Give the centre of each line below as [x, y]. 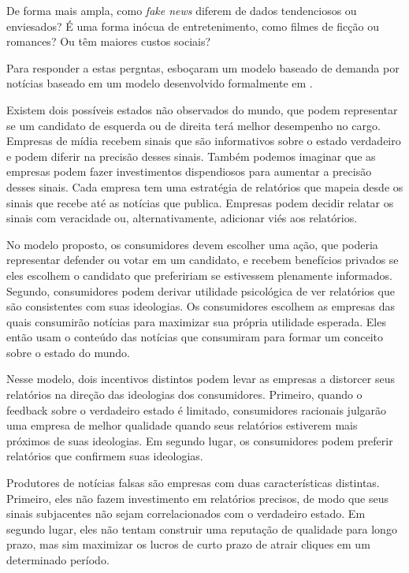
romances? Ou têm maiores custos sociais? [109, 41]
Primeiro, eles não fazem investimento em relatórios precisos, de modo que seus [198, 498]
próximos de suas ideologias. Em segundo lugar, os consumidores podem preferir [200, 440]
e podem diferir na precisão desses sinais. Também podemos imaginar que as [191, 156]
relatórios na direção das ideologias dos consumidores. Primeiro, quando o [184, 394]
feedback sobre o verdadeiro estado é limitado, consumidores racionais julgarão [197, 409]
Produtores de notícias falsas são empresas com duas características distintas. [193, 483]
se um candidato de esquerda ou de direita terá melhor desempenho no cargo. [193, 125]
